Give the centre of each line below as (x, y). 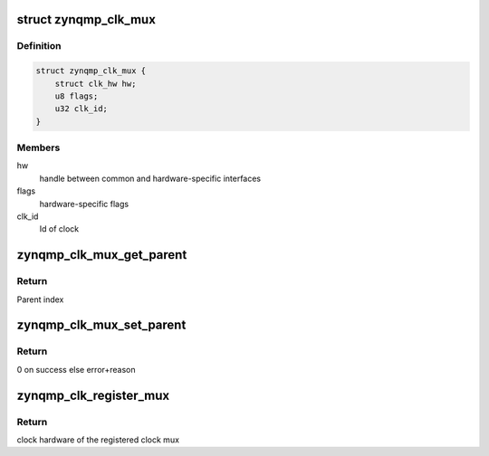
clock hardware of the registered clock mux (98, 440)
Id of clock (59, 229)
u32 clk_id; (81, 109)
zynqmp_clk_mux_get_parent (102, 255)
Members (38, 147)
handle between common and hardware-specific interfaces (150, 178)
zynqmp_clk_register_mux (93, 395)
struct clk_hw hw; (96, 83)
